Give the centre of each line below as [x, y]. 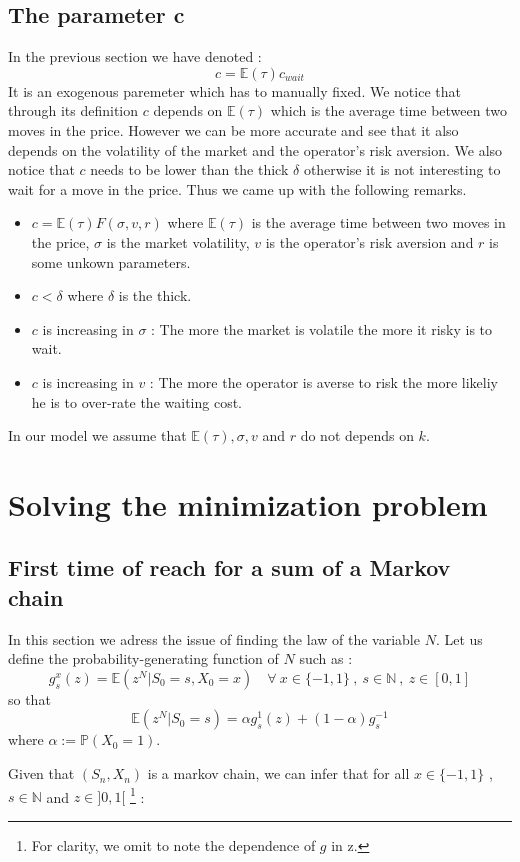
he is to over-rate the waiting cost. [136, 401]
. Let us [459, 638]
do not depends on [357, 435]
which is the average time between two [388, 110]
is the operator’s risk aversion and [369, 241]
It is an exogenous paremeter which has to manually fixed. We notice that [234, 90]
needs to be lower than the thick [189, 169]
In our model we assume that [97, 435]
